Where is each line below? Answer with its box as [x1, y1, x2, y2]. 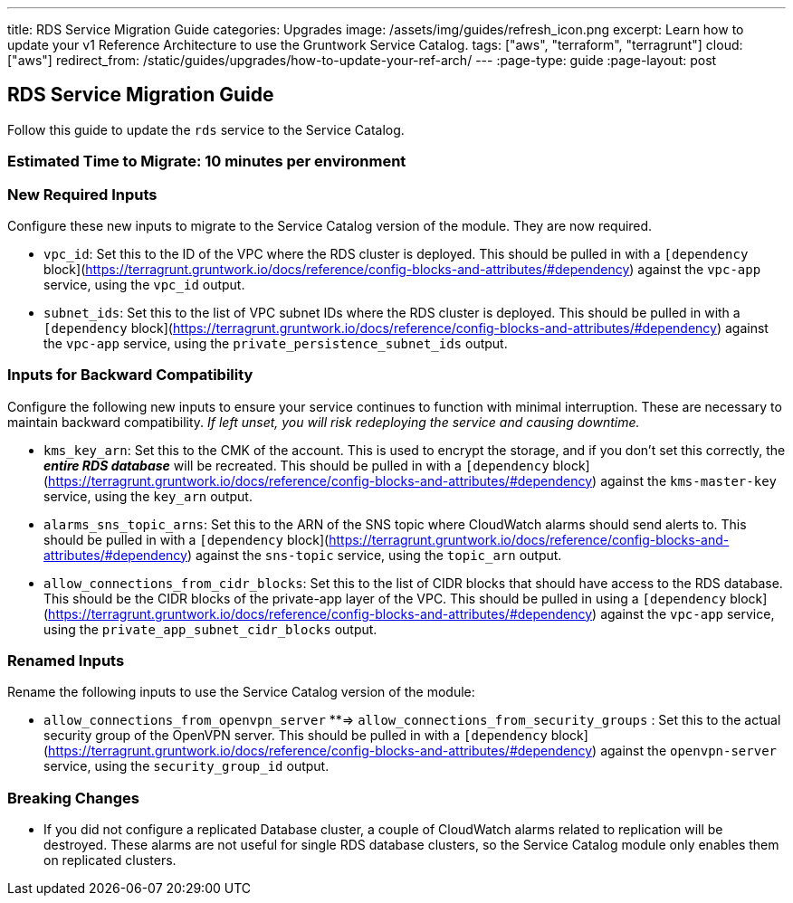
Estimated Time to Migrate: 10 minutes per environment [7, 152, 406, 171]
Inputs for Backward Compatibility [7, 366, 253, 385]
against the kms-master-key [600, 472, 778, 489]
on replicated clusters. [43, 852, 177, 869]
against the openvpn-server [600, 743, 778, 759]
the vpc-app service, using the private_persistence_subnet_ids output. [43, 335, 508, 351]
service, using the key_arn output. [43, 488, 253, 504]
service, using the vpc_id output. [43, 276, 245, 292]
